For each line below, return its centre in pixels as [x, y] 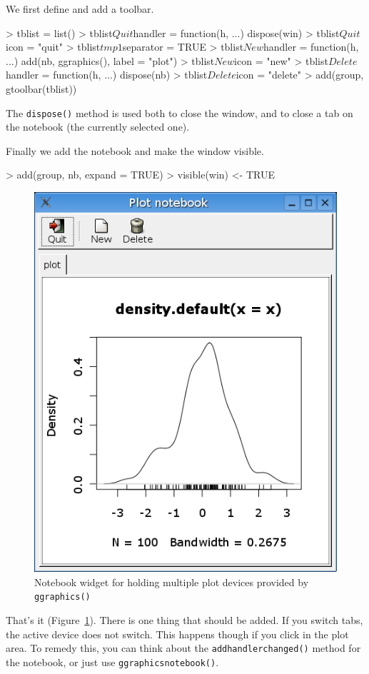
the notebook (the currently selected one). [98, 127]
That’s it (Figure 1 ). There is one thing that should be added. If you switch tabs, [184, 620]
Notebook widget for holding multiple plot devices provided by [172, 582]
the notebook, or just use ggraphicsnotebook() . [112, 662]
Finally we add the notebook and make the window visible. [135, 150]
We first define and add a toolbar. [80, 9]
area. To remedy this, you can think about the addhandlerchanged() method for [183, 648]
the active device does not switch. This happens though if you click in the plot [177, 634]
